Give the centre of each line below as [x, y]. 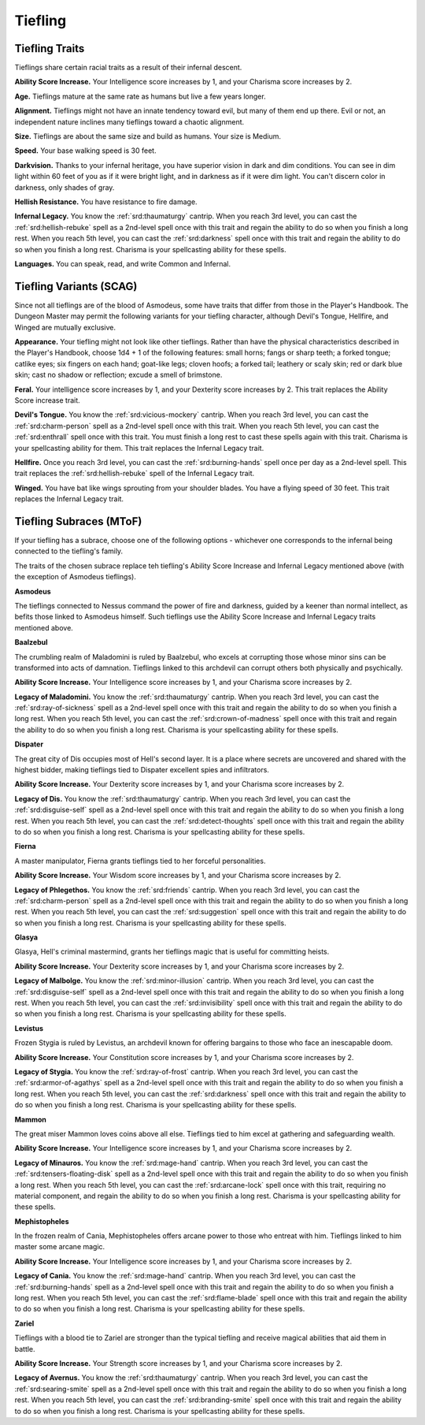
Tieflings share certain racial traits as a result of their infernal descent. [128, 68]
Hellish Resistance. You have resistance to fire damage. [106, 202]
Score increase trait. [47, 400]
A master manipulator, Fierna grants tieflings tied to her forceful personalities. [140, 861]
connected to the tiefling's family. [69, 551]
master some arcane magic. [60, 1247]
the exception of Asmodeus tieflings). [76, 577]
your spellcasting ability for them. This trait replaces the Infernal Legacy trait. [139, 448]
